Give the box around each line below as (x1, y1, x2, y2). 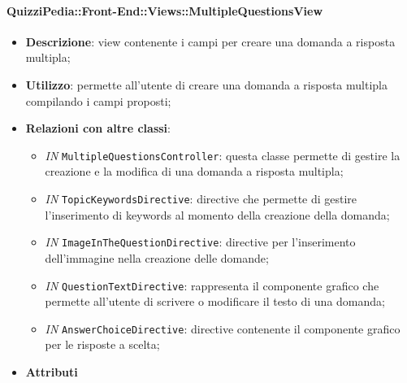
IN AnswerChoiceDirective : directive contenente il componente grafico (45, 320, 401, 337)
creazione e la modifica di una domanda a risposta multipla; (45, 163, 344, 180)
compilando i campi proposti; (25, 92, 171, 109)
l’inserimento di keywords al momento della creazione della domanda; (45, 206, 390, 223)
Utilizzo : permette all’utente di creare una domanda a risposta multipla (25, 76, 388, 93)
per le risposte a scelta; (45, 336, 160, 353)
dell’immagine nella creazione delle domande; (45, 249, 269, 266)
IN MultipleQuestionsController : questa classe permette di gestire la (45, 146, 401, 163)
